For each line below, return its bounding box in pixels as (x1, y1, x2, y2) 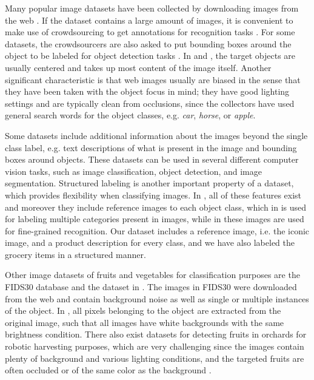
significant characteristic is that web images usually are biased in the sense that (5, 73, 301, 86)
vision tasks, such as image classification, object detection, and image (5, 165, 262, 177)
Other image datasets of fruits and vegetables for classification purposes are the (5, 268, 300, 281)
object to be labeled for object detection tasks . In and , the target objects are (5, 49, 296, 62)
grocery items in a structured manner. (5, 248, 146, 260)
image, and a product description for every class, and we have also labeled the (5, 236, 295, 249)
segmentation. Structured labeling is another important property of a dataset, (5, 177, 294, 189)
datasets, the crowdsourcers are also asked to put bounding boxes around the (5, 37, 292, 50)
